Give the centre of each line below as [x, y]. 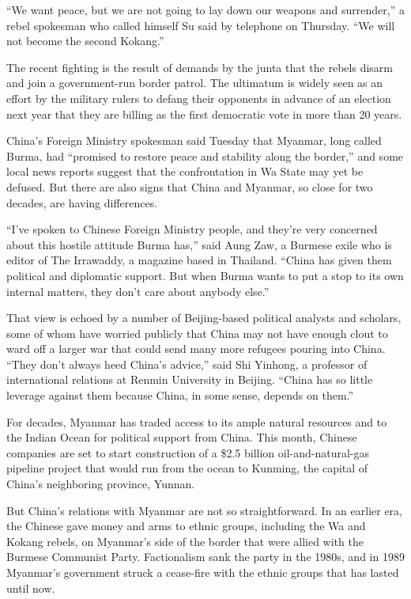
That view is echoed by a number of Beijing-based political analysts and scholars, [204, 318]
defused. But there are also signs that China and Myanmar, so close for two [190, 186]
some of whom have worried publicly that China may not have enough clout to [197, 333]
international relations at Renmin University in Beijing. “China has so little [190, 379]
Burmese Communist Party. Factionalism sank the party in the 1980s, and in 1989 [205, 557]
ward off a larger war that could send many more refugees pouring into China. [196, 349]
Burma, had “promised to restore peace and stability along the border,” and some [205, 155]
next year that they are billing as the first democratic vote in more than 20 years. [204, 114]
